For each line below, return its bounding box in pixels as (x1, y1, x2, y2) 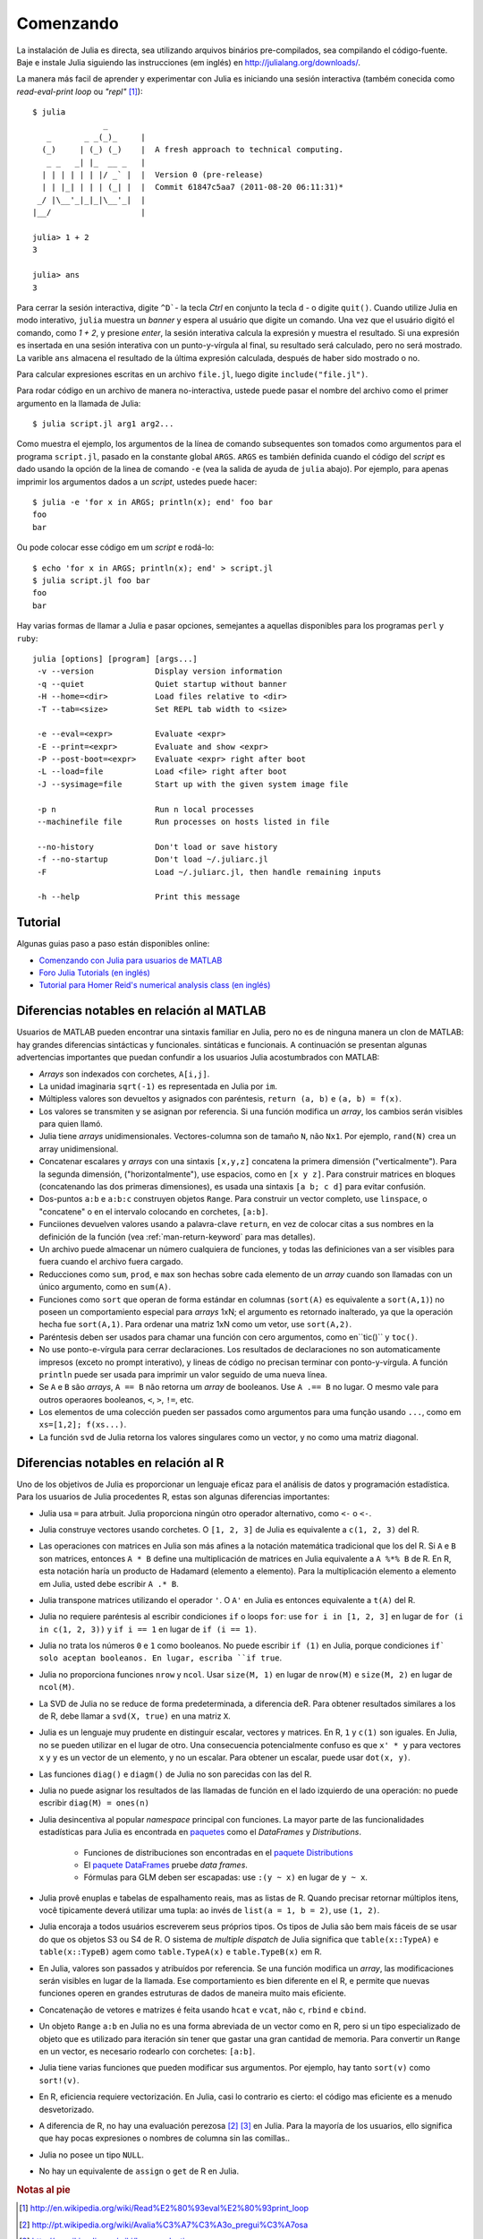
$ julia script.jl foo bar (32, 576, 151, 586)
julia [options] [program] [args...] (32, 654, 199, 664)
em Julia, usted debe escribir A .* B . (38, 1578, 179, 1589)
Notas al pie (16, 2183, 71, 2196)
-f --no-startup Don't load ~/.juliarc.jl (37, 854, 268, 864)
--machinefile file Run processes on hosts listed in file (37, 817, 330, 828)
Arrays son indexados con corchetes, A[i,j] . (38, 1068, 210, 1079)
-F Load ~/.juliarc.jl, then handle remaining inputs (37, 867, 382, 877)
